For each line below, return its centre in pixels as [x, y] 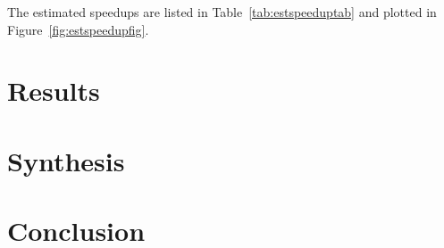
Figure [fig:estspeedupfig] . [78, 29]
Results [54, 91]
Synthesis [66, 160]
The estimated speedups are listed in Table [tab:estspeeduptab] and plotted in [222, 12]
